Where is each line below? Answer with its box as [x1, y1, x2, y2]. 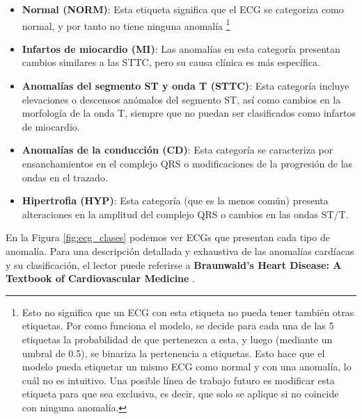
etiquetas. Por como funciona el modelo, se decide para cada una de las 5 [22, 318, 334, 333]
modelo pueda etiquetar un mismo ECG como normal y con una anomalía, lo [22, 359, 352, 374]
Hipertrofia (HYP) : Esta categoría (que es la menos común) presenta [22, 193, 329, 208]
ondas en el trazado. [22, 170, 108, 184]
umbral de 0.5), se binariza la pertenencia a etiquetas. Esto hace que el [22, 345, 325, 360]
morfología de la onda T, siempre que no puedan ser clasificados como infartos [22, 106, 356, 120]
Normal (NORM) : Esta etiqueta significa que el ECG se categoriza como [22, 2, 344, 16]
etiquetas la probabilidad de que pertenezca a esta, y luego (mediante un [22, 331, 333, 346]
